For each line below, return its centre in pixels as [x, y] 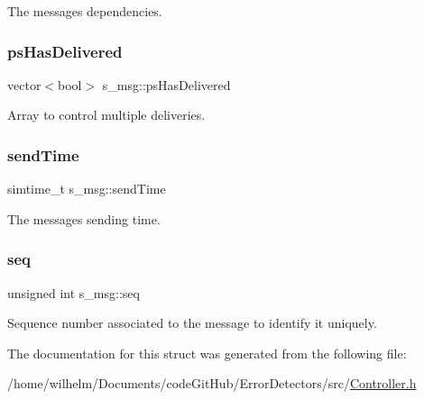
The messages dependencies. [85, 11]
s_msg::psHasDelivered [166, 84]
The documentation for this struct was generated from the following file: [207, 353]
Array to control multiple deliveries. [106, 115]
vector [24, 84]
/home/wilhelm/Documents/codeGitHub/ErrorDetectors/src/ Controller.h [212, 383]
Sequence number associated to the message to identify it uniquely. [192, 323]
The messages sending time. [84, 218]
